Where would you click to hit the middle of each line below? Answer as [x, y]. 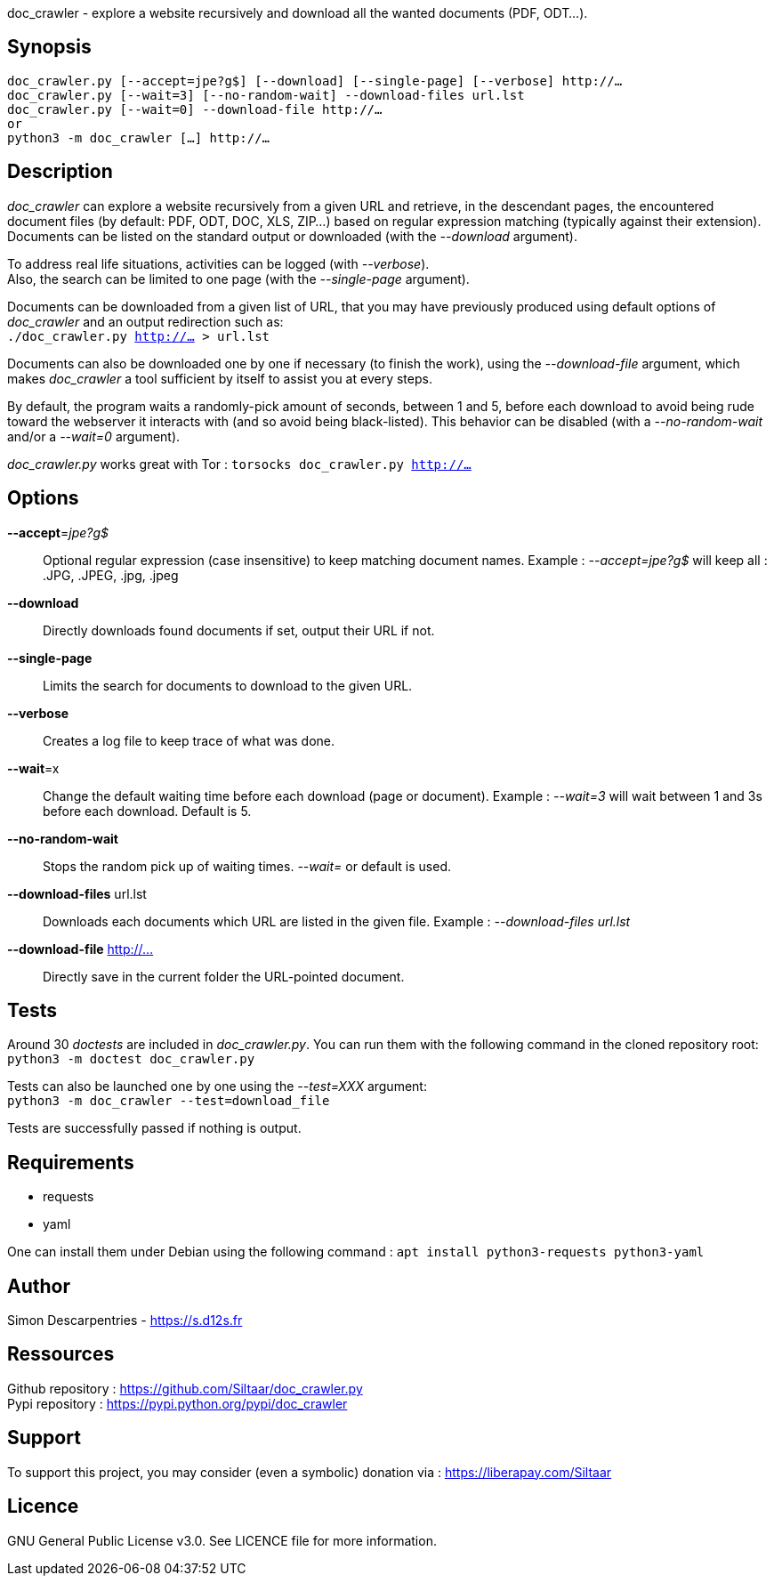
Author [39, 1286]
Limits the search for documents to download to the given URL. [228, 685]
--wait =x [33, 768]
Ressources [61, 1354]
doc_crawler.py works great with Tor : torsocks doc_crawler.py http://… [239, 464]
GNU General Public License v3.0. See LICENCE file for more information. [222, 1540]
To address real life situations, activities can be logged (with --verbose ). [218, 263]
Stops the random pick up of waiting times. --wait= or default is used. [247, 866]
